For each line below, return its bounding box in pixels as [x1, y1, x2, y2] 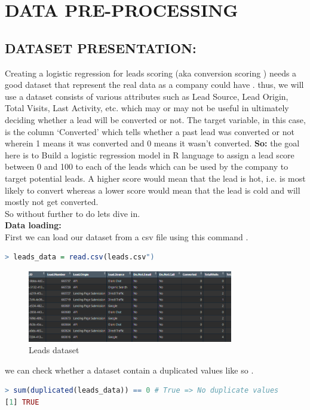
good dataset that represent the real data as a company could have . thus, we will [5, 78, 304, 91]
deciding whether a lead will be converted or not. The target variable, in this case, [5, 113, 306, 126]
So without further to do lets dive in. [5, 207, 140, 219]
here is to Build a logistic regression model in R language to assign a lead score [5, 148, 294, 161]
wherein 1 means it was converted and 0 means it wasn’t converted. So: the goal [5, 137, 300, 149]
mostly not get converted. [5, 195, 99, 208]
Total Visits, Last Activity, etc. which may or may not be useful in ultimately [5, 102, 289, 114]
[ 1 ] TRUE [5, 397, 39, 406]
